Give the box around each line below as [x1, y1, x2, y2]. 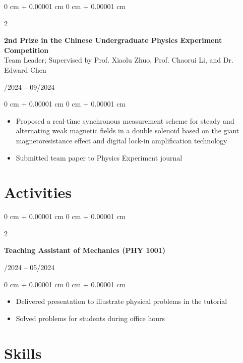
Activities [4, 182, 72, 202]
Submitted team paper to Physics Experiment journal [16, 152, 183, 163]
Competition [4, 44, 49, 55]
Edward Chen [4, 64, 46, 75]
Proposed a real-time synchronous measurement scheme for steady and [16, 115, 234, 126]
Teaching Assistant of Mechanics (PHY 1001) [4, 245, 166, 255]
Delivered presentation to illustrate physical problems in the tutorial [16, 296, 227, 306]
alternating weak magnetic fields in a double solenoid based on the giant [16, 125, 239, 136]
